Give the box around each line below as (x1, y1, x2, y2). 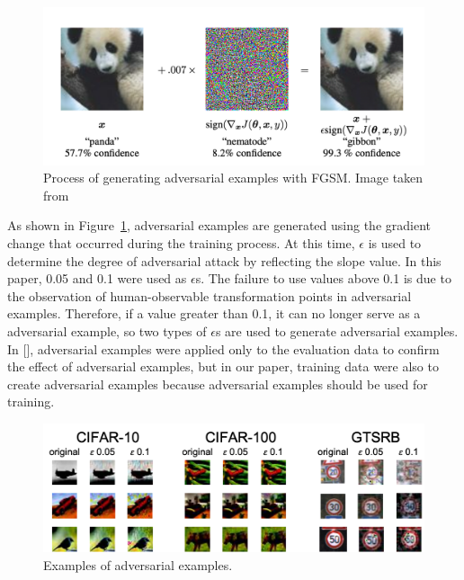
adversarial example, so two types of (7, 321, 207, 340)
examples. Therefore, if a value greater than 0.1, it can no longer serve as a (7, 304, 421, 323)
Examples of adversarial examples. (43, 555, 233, 574)
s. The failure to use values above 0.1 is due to (195, 269, 451, 288)
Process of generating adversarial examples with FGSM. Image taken (43, 168, 424, 187)
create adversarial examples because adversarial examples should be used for (7, 374, 428, 393)
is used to (368, 233, 422, 252)
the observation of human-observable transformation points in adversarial (7, 286, 412, 305)
